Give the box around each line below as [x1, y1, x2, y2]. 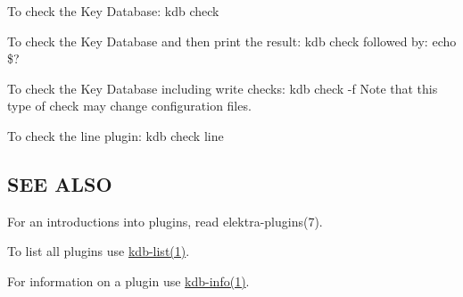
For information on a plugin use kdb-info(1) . [7, 271, 250, 290]
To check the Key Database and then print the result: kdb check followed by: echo [7, 31, 457, 50]
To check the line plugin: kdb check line [7, 126, 224, 144]
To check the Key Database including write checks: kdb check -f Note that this [7, 78, 438, 97]
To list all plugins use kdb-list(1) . [7, 242, 190, 260]
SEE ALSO [7, 169, 112, 197]
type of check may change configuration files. [7, 96, 252, 115]
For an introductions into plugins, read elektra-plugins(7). [7, 211, 323, 230]
